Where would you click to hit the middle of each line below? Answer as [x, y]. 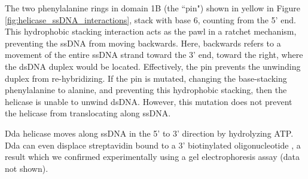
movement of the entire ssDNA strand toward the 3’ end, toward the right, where [154, 55]
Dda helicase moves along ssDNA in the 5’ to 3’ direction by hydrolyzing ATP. [149, 133]
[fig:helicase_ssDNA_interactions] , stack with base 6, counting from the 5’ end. [150, 19]
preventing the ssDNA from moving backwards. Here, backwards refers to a [143, 43]
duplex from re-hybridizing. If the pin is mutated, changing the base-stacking [146, 78]
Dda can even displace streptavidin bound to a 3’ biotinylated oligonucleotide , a [153, 145]
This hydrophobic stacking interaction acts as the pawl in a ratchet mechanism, [151, 31]
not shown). [27, 168]
